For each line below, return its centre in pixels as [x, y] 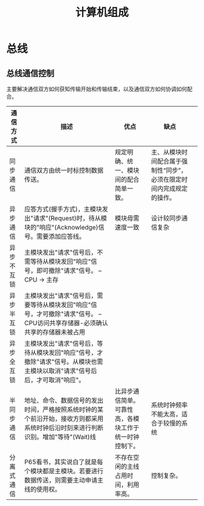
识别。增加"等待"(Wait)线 [60, 437]
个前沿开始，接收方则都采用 [64, 419]
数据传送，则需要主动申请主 [64, 480]
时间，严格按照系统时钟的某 [64, 409]
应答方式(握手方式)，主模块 [63, 209]
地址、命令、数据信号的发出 [64, 400]
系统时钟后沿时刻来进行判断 [64, 428]
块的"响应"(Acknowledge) [61, 227]
